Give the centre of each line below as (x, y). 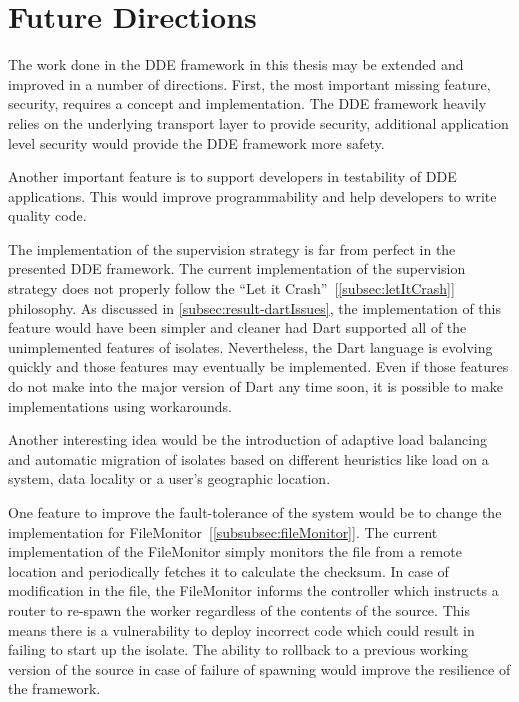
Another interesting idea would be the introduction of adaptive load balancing (247, 439)
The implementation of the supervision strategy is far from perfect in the (232, 248)
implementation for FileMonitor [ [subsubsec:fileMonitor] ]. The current (223, 531)
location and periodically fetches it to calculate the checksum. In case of (228, 570)
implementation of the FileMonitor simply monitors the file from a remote (235, 551)
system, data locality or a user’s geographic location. (169, 478)
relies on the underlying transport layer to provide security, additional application (258, 122)
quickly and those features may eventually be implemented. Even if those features (258, 366)
